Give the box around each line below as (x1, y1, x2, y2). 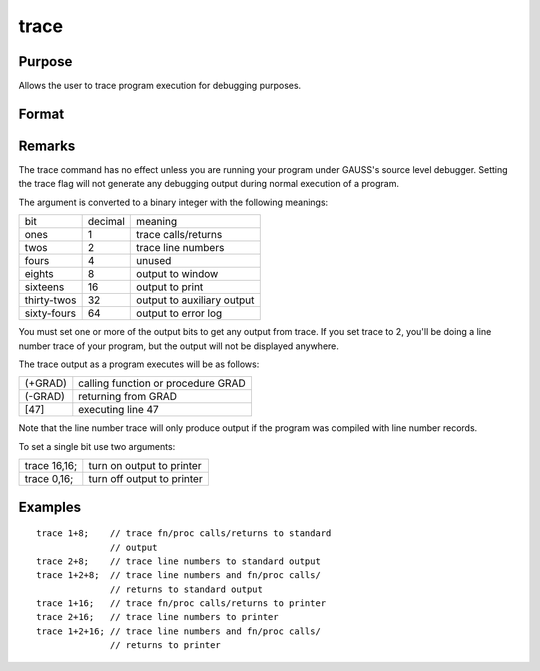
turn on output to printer (88, 459, 202, 473)
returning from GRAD (78, 390, 178, 404)
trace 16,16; (24, 459, 78, 473)
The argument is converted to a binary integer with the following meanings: (18, 196, 329, 208)
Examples (18, 498, 82, 515)
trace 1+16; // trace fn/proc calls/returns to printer (36, 598, 327, 609)
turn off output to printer (88, 472, 204, 486)
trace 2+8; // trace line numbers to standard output (36, 555, 322, 567)
